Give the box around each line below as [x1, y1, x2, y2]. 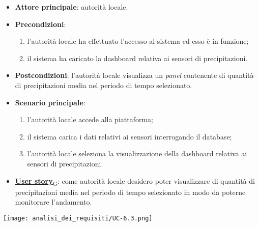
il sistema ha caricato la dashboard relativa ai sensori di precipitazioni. [27, 52, 248, 63]
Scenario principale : [15, 97, 85, 107]
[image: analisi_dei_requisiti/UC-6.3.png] [3, 214, 153, 222]
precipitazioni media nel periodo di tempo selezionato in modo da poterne [15, 186, 246, 197]
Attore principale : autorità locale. [15, 2, 128, 12]
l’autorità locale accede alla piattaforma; [27, 114, 154, 125]
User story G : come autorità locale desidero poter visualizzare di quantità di [15, 175, 255, 187]
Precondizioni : [15, 18, 66, 29]
